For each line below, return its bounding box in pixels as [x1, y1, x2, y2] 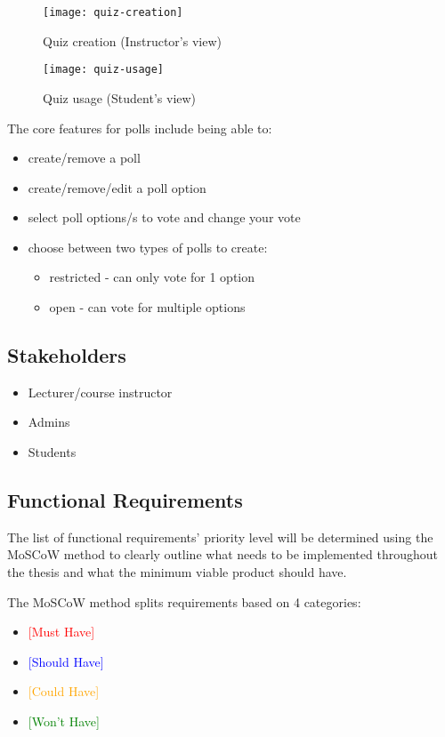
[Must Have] [28, 622, 95, 641]
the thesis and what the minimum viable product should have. [7, 563, 347, 581]
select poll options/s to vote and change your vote [28, 208, 301, 227]
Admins [28, 413, 70, 431]
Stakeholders [7, 341, 126, 369]
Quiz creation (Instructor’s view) [43, 31, 222, 50]
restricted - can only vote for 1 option [49, 268, 255, 286]
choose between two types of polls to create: [28, 237, 268, 256]
